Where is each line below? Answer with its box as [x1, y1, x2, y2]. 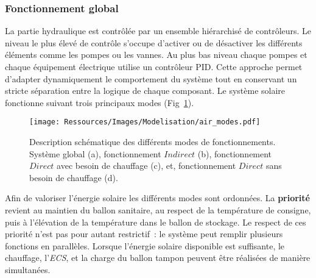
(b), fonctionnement [197, 147, 272, 160]
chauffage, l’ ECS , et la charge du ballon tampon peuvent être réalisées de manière [5, 251, 311, 264]
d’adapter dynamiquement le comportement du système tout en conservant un [5, 72, 297, 85]
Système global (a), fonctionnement [29, 147, 161, 160]
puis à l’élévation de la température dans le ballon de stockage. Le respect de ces [5, 215, 306, 228]
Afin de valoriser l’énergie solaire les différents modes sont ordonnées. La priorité [5, 191, 310, 204]
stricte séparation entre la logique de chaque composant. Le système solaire [5, 84, 286, 97]
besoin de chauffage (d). [29, 171, 118, 184]
